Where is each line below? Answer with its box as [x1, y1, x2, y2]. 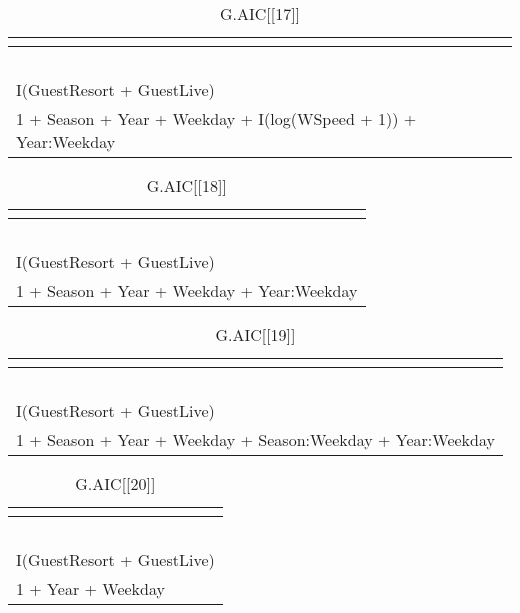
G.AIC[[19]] [215, 323, 296, 346]
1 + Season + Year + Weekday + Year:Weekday [16, 279, 358, 302]
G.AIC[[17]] [219, 2, 301, 25]
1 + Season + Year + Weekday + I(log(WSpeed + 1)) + [16, 107, 417, 130]
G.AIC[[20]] [75, 472, 156, 495]
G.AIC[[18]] [146, 174, 227, 197]
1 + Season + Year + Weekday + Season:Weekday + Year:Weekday [16, 428, 495, 451]
